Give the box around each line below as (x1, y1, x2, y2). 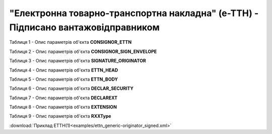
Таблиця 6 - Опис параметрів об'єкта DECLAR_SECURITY (9, 86, 133, 92)
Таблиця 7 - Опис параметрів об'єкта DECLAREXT (9, 95, 118, 101)
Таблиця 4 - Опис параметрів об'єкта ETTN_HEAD (9, 67, 118, 73)
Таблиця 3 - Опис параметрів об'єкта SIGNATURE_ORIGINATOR (9, 58, 146, 64)
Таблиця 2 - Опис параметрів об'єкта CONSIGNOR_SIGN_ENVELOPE (9, 48, 157, 54)
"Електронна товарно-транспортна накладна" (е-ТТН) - (9, 8, 259, 19)
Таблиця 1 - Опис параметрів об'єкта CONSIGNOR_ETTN (9, 39, 132, 45)
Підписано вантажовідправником (9, 22, 160, 33)
